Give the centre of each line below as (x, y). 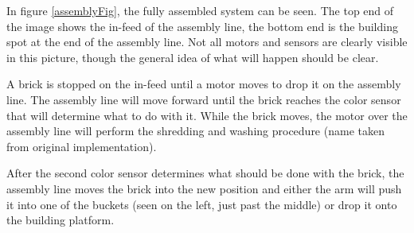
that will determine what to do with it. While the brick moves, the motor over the (207, 115)
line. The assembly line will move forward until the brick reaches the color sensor (204, 99)
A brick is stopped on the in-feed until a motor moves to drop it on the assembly (204, 84)
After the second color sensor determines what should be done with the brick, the (205, 173)
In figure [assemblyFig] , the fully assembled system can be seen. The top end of (200, 10)
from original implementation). (82, 146)
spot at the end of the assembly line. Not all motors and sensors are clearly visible (207, 42)
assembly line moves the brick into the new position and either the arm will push (204, 188)
